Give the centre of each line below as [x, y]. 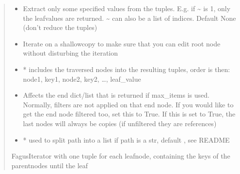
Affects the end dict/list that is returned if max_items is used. [116, 95]
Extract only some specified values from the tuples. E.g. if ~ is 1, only [127, 8]
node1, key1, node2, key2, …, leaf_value [82, 79]
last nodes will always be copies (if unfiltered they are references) [120, 123]
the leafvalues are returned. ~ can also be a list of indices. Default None [129, 18]
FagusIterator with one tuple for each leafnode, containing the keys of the [121, 156]
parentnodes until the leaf [50, 165]
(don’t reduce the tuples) [60, 27]
